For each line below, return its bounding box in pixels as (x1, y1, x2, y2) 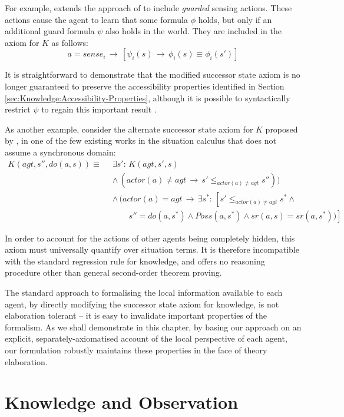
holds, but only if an (198, 13, 272, 25)
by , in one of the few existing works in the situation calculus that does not (5, 134, 276, 147)
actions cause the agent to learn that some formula (5, 13, 188, 25)
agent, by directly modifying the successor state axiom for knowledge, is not (5, 297, 279, 310)
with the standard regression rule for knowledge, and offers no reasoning (5, 254, 265, 267)
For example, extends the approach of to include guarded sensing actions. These (5, 2, 292, 14)
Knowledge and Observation (5, 390, 239, 414)
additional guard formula (5, 25, 95, 37)
